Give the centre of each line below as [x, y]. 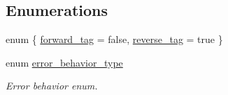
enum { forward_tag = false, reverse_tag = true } [114, 39]
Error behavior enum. [52, 86]
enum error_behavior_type [64, 62]
